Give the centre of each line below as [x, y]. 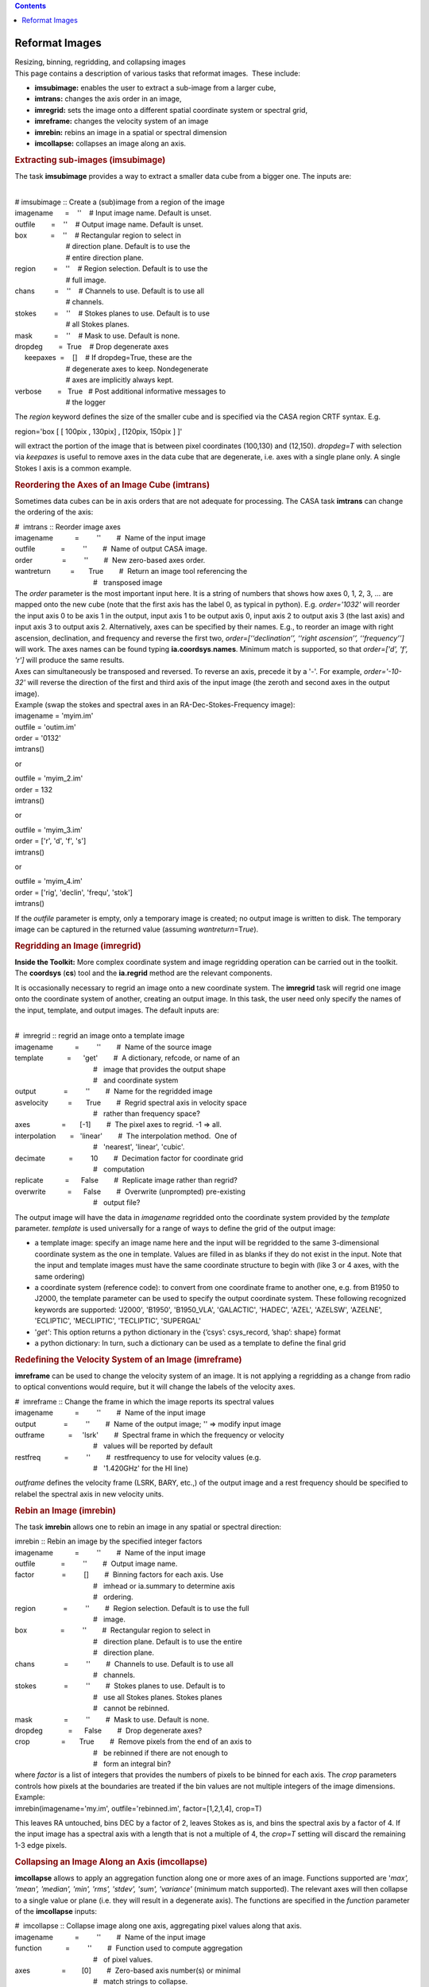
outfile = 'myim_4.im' [49, 881]
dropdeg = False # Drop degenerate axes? [108, 1730]
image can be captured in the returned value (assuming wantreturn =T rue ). [137, 929]
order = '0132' [38, 738]
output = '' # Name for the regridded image [114, 1091]
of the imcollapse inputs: [56, 1911]
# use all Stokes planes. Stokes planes [157, 1697]
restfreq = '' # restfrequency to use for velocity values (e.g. [138, 1457]
